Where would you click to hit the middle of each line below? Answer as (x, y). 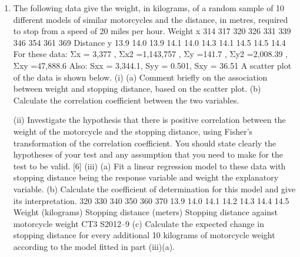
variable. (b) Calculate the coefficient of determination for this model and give (154, 188)
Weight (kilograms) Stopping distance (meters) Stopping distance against (146, 212)
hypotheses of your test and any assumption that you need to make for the (148, 154)
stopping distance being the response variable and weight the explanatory (146, 177)
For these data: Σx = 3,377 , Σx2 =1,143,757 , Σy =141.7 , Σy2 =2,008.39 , (150, 54)
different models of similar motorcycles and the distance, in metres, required (151, 19)
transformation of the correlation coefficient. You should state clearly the (145, 143)
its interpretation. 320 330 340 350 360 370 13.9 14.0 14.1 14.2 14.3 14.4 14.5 (151, 200)
